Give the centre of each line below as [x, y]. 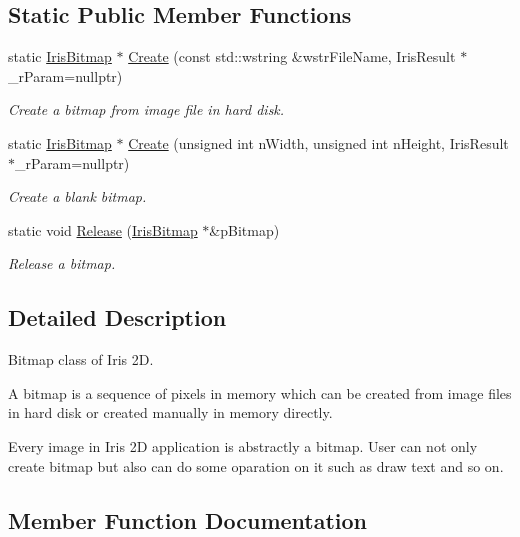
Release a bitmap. [62, 263]
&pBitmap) [244, 229]
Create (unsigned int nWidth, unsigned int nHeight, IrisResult [318, 142]
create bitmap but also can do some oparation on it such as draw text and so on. [256, 465]
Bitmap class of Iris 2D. [81, 359]
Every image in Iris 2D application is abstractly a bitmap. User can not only [243, 445]
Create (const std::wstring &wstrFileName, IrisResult [292, 56]
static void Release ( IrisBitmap [103, 229]
